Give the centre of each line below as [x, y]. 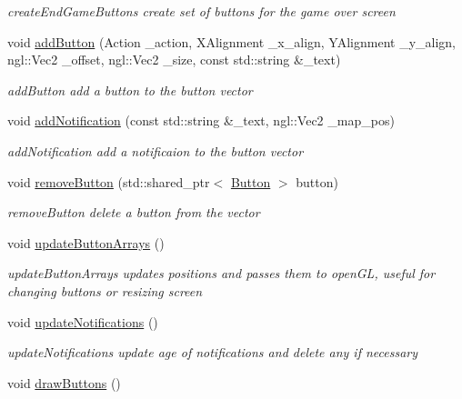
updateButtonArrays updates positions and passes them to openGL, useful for [221, 273]
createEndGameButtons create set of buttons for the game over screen [201, 11]
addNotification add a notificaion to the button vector [156, 150]
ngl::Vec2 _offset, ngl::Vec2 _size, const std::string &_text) [174, 60]
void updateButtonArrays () [86, 242]
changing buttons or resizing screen [105, 290]
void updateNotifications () [83, 321]
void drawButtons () [64, 382]
